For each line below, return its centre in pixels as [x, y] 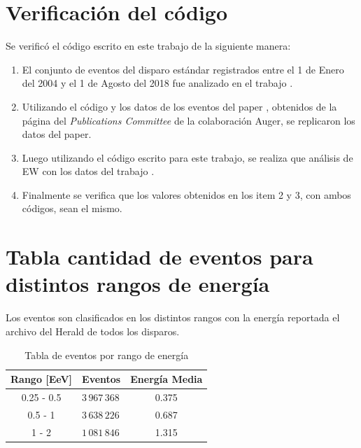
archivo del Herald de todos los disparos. [93, 331]
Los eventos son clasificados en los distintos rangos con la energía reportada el [173, 317]
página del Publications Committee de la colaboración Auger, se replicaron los [189, 120]
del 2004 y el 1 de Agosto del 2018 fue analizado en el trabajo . [157, 83]
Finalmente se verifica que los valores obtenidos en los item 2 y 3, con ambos [186, 194]
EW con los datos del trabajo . [88, 171]
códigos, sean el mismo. [72, 208]
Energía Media [167, 379]
